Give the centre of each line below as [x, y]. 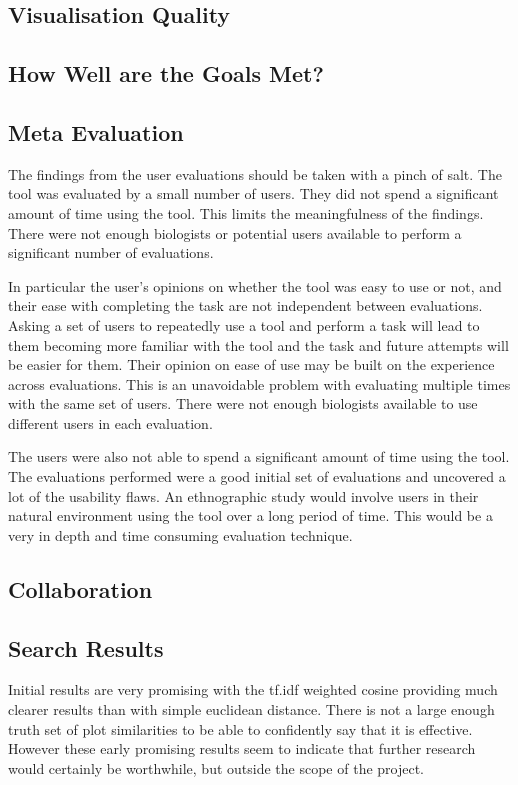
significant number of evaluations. [111, 252]
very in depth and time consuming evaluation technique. [180, 534]
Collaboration [80, 588]
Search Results [86, 647]
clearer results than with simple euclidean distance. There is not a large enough [251, 709]
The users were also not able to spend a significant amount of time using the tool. [259, 456]
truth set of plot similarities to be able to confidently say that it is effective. [240, 728]
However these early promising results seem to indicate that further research [242, 748]
